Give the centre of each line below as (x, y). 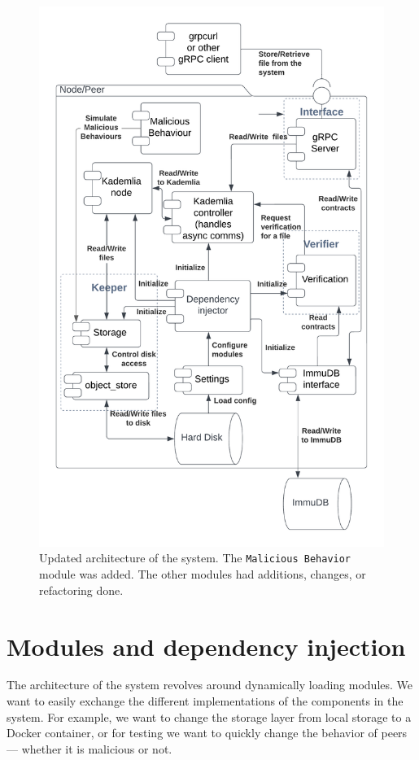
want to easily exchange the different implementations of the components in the (205, 701)
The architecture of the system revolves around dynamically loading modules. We (210, 685)
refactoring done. (81, 590)
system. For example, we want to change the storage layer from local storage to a (209, 716)
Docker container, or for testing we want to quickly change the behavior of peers (207, 733)
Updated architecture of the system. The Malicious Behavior (195, 558)
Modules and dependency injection (206, 646)
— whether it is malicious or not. (89, 748)
